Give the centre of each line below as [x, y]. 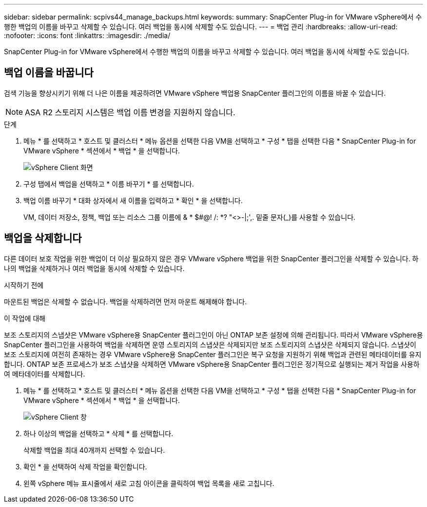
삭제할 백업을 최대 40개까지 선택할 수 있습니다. [94, 450]
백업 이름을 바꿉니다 [49, 73]
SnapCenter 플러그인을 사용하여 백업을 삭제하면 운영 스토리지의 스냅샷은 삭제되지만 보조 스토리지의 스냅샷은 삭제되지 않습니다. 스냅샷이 [210, 344]
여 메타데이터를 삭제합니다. [45, 374]
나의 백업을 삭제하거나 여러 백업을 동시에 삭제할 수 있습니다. [94, 268]
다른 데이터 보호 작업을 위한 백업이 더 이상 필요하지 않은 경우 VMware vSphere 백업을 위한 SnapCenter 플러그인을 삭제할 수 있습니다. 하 [211, 258]
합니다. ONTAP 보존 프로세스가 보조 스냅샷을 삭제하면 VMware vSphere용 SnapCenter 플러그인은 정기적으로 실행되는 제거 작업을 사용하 [212, 364]
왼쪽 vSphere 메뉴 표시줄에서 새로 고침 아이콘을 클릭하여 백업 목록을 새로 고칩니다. [149, 483]
